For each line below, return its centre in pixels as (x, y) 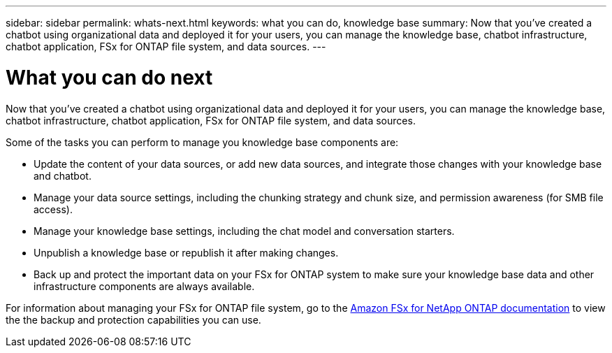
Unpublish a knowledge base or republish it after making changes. (186, 252)
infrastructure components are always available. (144, 286)
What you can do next (109, 77)
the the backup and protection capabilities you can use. (133, 319)
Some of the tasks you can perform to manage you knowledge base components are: (202, 142)
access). (53, 209)
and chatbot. (63, 175)
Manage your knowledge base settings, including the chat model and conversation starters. (244, 231)
